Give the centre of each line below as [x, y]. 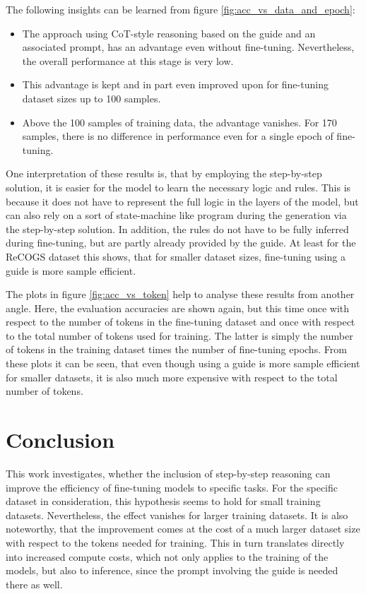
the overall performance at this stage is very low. [128, 60]
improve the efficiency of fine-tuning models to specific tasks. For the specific [172, 487]
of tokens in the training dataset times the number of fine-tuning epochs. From [176, 349]
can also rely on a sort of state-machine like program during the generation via [176, 215]
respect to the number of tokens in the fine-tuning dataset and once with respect [181, 322]
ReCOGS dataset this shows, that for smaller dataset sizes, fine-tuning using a [176, 256]
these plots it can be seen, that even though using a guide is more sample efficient [183, 363]
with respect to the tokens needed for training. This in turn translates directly [175, 542]
